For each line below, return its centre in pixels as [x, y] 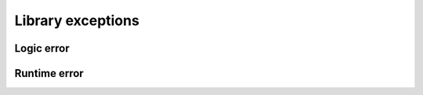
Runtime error [49, 73]
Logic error [42, 48]
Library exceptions [77, 20]
